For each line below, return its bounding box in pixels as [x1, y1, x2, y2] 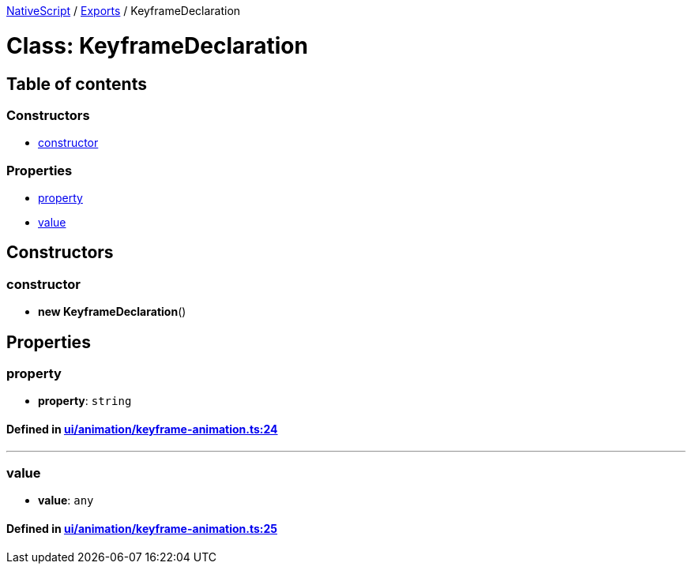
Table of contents [6, 73, 147, 94]
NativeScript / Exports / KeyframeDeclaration [6, 4, 241, 17]
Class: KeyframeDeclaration [6, 32, 308, 59]
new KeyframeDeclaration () [38, 305, 186, 319]
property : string [38, 394, 132, 408]
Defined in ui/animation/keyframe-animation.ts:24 [6, 422, 278, 437]
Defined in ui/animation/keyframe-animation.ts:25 [6, 522, 278, 536]
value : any [38, 493, 94, 508]
